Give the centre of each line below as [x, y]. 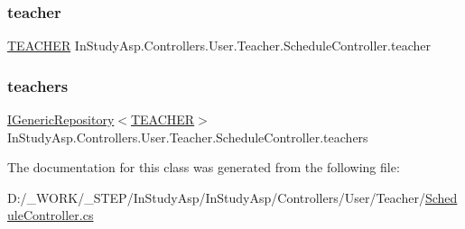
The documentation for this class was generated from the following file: [204, 167]
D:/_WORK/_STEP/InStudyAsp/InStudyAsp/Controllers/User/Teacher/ [216, 197]
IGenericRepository [61, 119]
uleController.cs [51, 215]
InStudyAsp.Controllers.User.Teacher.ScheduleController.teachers [188, 137]
